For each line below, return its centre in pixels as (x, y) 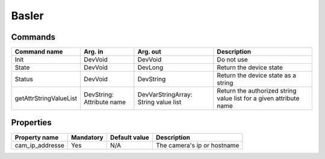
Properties (31, 123)
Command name (39, 52)
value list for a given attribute (258, 98)
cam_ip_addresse (39, 145)
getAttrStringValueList (46, 98)
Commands (33, 37)
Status (24, 79)
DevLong (150, 67)
